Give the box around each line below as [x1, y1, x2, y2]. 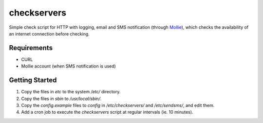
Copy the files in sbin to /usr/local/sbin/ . [21, 95, 102, 102]
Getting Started [9, 76, 57, 85]
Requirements [9, 44, 53, 52]
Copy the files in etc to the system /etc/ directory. [21, 89, 121, 95]
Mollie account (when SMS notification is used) [21, 63, 116, 69]
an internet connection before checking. [9, 31, 90, 36]
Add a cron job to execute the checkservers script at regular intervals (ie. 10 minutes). [21, 109, 193, 115]
